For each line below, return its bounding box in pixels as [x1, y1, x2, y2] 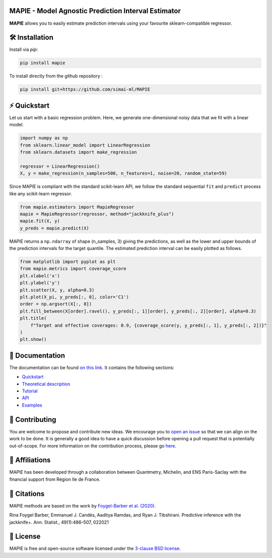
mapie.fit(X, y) [20, 218, 60, 224]
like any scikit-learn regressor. [9, 190, 73, 196]
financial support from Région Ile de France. [9, 476, 101, 482]
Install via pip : [9, 46, 38, 53]
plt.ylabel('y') [20, 280, 60, 286]
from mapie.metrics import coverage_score [20, 266, 126, 272]
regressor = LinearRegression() [20, 163, 100, 169]
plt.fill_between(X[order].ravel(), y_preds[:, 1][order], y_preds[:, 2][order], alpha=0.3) [20, 308, 256, 314]
